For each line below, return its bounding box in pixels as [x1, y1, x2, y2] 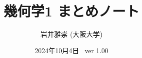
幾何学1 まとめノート [3, 1, 140, 21]
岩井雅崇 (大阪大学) [40, 29, 103, 39]
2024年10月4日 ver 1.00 [35, 45, 108, 55]
